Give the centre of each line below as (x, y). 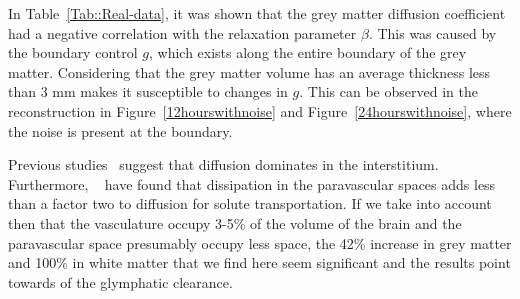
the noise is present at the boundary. (120, 130)
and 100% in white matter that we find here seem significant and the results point (259, 262)
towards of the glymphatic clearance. (120, 281)
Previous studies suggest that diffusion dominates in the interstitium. (223, 164)
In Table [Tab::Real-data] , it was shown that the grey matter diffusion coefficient (257, 13)
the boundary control (73, 52)
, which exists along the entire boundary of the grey (307, 52)
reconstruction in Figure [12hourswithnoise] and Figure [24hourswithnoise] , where (260, 110)
